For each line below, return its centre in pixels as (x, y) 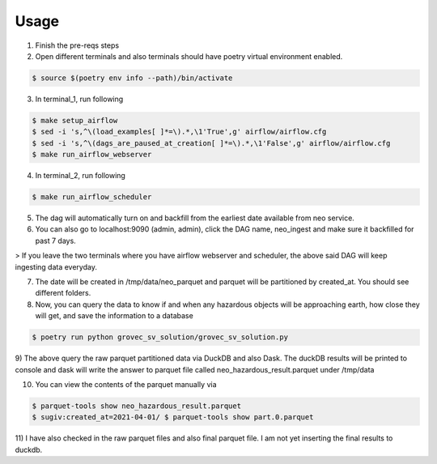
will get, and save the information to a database (114, 316)
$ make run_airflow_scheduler (92, 197)
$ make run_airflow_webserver (92, 155)
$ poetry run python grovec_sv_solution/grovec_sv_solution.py (160, 337)
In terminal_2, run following (80, 176)
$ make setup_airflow (75, 120)
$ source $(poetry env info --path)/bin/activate (132, 78)
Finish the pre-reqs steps (77, 45)
